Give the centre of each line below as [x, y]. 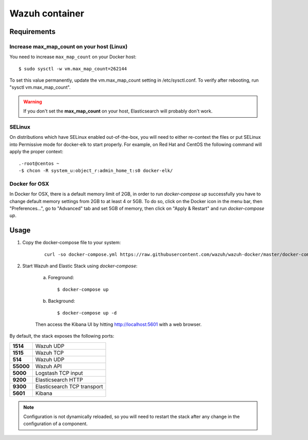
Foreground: [61, 278]
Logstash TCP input [59, 373]
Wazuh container [47, 13]
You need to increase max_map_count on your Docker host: [73, 57]
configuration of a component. [56, 424]
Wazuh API [49, 366]
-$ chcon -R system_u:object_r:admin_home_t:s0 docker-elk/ [96, 170]
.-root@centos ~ [39, 163]
